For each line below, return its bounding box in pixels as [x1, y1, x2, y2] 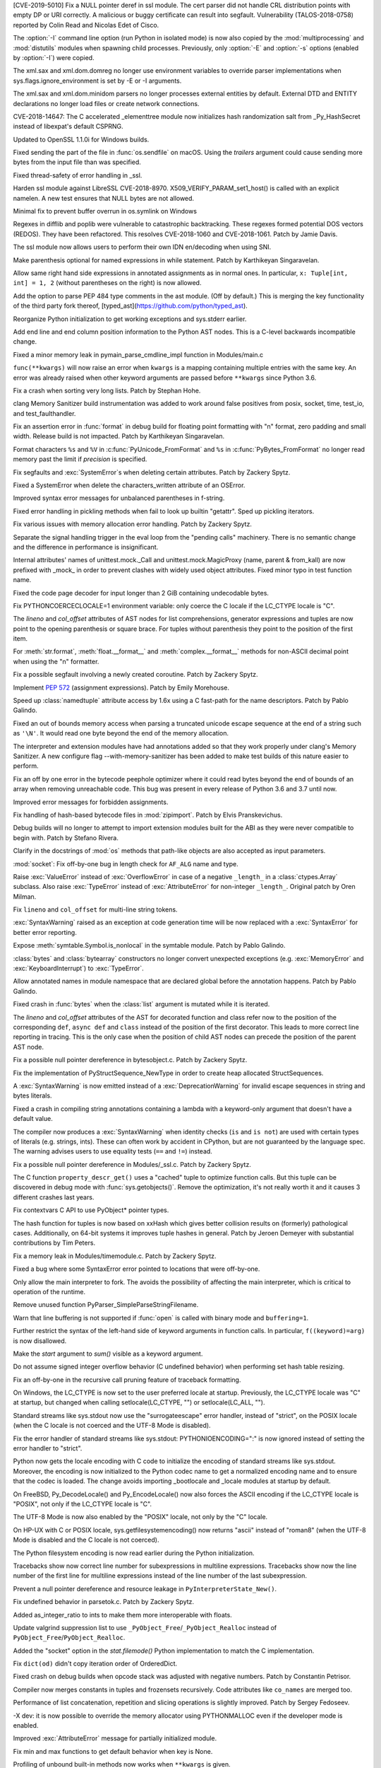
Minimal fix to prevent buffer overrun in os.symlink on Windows [13, 207, 198, 216]
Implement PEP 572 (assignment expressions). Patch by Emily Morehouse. [13, 683, 229, 692]
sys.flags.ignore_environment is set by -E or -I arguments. [13, 76, 182, 85]
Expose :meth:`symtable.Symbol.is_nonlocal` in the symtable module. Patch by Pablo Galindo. [13, 941, 286, 950]
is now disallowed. [13, 1337, 67, 1345]
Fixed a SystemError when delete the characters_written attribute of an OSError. [13, 481, 246, 489]
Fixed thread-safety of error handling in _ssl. [13, 170, 143, 180]
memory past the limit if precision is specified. [13, 455, 147, 463]
